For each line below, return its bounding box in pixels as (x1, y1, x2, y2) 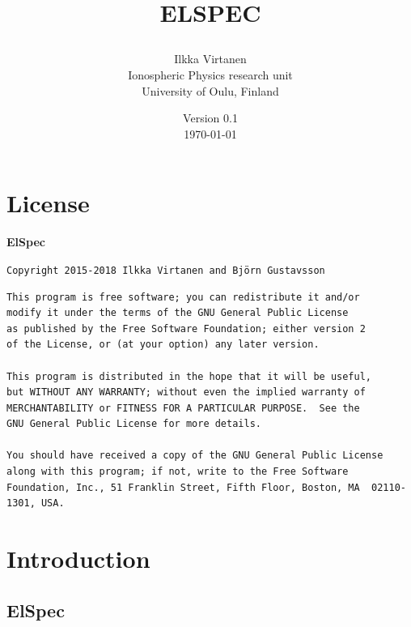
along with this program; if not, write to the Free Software (6, 466, 349, 478)
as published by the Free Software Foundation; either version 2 (6, 322, 366, 335)
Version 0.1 (183, 109, 238, 126)
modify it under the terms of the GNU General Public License (6, 307, 349, 319)
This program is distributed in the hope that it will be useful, (6, 370, 372, 382)
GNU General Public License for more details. (6, 418, 261, 430)
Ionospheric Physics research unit (128, 66, 293, 83)
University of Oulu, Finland (142, 82, 279, 99)
